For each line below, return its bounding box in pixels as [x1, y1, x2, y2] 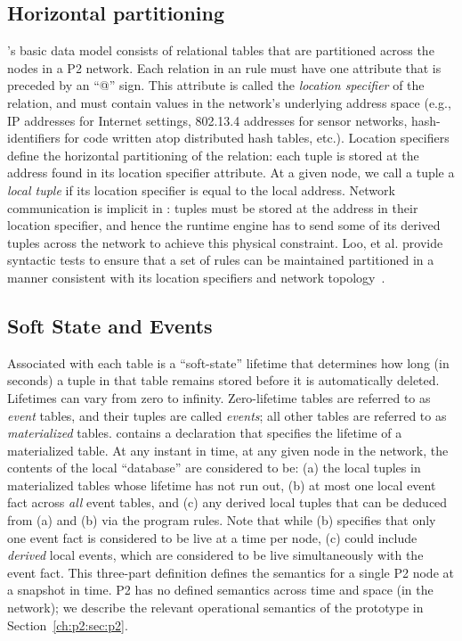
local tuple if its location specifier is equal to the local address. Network [7, 180, 395, 199]
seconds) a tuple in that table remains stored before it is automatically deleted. [7, 371, 440, 390]
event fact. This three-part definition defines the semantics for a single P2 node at [7, 563, 454, 581]
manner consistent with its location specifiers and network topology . [7, 267, 385, 286]
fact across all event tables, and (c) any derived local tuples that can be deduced [7, 493, 448, 512]
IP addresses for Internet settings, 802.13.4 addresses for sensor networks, [7, 111, 408, 129]
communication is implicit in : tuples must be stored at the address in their [7, 198, 418, 217]
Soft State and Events [7, 311, 213, 339]
